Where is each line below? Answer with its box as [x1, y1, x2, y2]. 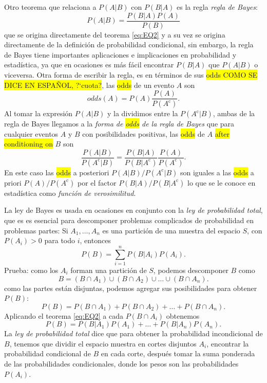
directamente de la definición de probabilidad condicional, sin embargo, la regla [4, 39, 254, 50]
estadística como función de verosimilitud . [4, 187, 136, 198]
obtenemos [166, 310, 200, 321]
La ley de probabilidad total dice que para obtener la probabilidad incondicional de [4, 328, 263, 339]
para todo [44, 235, 75, 246]
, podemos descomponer [153, 264, 228, 275]
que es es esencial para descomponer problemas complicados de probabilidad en [4, 215, 254, 225]
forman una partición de [70, 264, 147, 275]
